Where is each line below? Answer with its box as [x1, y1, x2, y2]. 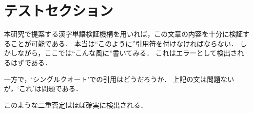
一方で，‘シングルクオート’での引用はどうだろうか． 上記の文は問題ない [4, 74, 234, 84]
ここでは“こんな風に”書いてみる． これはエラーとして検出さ [44, 48, 237, 58]
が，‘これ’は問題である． [4, 83, 82, 94]
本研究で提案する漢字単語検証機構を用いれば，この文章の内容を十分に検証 [4, 29, 243, 39]
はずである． [10, 57, 52, 67]
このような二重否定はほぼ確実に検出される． [4, 99, 147, 110]
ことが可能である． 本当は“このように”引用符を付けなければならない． [10, 38, 238, 48]
